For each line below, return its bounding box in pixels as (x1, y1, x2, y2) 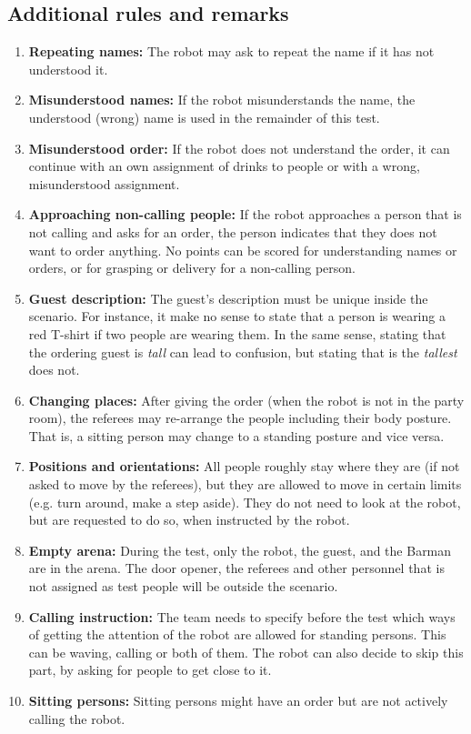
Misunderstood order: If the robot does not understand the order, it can (28, 138, 450, 157)
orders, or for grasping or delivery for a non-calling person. (28, 258, 356, 277)
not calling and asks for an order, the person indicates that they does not (28, 222, 437, 241)
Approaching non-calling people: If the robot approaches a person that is (28, 205, 462, 224)
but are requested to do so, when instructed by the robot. (28, 510, 350, 529)
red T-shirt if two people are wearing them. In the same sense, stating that (28, 324, 446, 343)
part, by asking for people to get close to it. (28, 660, 272, 679)
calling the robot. (28, 709, 125, 728)
